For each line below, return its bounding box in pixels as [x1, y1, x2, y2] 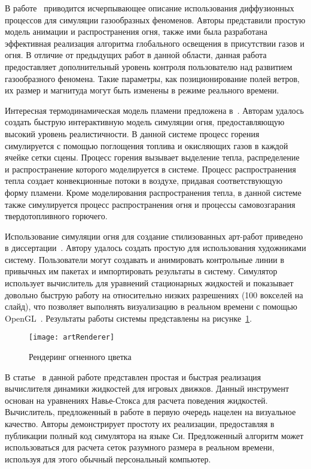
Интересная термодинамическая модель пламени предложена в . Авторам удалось [5, 104, 304, 116]
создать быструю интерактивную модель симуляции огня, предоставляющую [5, 116, 285, 128]
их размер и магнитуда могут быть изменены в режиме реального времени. [5, 84, 279, 96]
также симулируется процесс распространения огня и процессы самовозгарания [5, 198, 295, 210]
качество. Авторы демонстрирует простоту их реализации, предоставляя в [5, 417, 275, 430]
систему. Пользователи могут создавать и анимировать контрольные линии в [5, 253, 285, 265]
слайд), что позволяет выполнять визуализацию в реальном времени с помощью [5, 300, 297, 313]
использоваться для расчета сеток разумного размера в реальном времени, [5, 441, 275, 453]
